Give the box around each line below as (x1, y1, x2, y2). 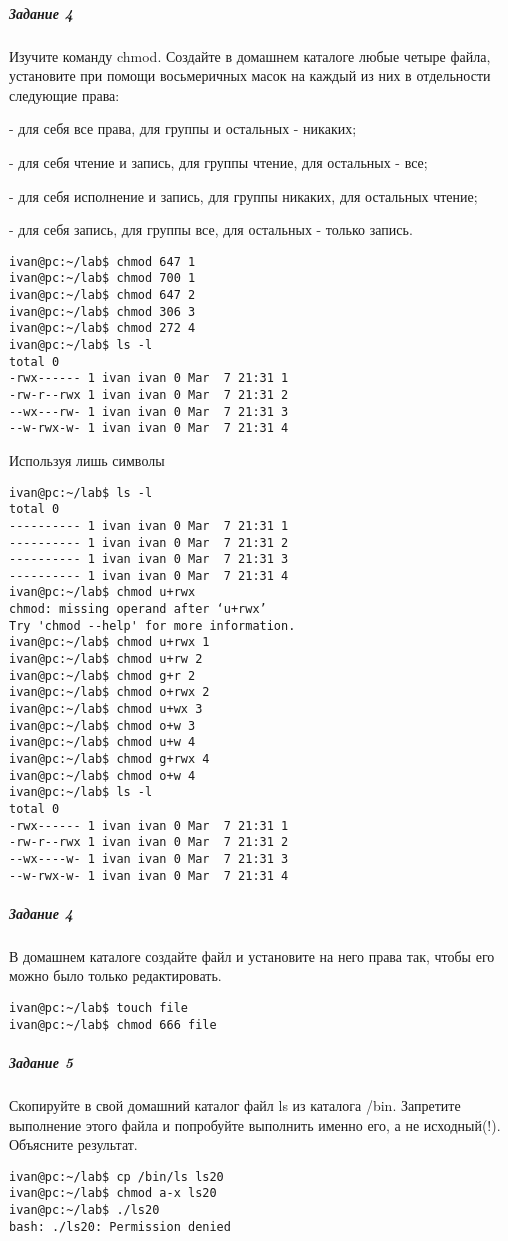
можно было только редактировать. (9, 965, 222, 986)
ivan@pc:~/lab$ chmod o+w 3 (9, 718, 196, 733)
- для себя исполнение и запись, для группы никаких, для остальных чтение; (9, 185, 478, 206)
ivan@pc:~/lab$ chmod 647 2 (9, 288, 196, 303)
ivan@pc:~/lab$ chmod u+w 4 (9, 735, 196, 750)
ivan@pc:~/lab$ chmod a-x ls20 (9, 1186, 217, 1201)
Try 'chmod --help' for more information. (9, 618, 296, 633)
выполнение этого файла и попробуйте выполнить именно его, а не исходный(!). (9, 1114, 501, 1135)
